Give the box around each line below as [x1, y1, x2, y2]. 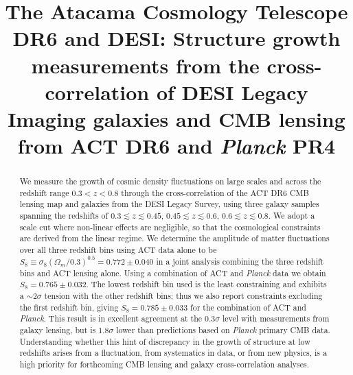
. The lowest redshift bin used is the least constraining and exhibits [86, 278, 327, 290]
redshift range [19, 186, 69, 198]
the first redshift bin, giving [19, 301, 119, 313]
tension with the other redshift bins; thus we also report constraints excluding [44, 290, 323, 302]
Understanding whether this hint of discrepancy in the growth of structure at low [19, 335, 310, 347]
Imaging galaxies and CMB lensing [8, 104, 345, 132]
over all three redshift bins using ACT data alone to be [19, 244, 217, 256]
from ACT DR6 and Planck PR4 [17, 132, 336, 160]
